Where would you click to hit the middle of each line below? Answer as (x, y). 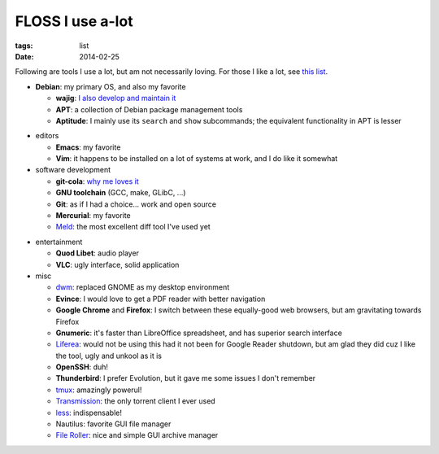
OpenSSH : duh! (82, 367)
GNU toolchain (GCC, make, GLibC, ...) (121, 193)
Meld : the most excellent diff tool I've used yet (133, 227)
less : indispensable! (89, 413)
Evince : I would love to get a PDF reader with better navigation (161, 299)
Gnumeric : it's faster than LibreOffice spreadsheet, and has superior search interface (199, 333)
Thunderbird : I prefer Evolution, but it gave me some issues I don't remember (186, 378)
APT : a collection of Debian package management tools (149, 109)
